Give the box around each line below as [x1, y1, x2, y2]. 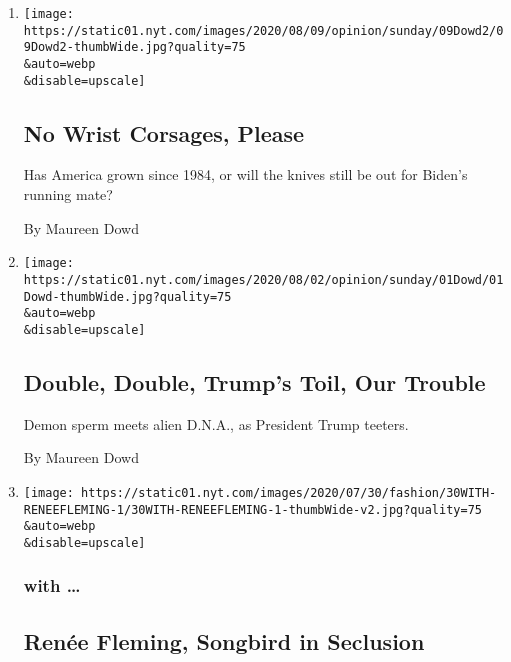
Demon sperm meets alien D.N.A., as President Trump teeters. [23, 413, 409, 434]
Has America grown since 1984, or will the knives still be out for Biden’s [23, 164, 468, 185]
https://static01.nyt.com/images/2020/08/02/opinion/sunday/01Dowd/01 [23, 272, 504, 287]
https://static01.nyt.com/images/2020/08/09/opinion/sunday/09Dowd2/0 [23, 23, 504, 38]
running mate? [23, 184, 113, 205]
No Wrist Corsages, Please [23, 117, 305, 148]
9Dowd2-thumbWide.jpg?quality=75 [23, 40, 246, 55]
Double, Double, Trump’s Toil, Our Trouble [23, 366, 486, 397]
